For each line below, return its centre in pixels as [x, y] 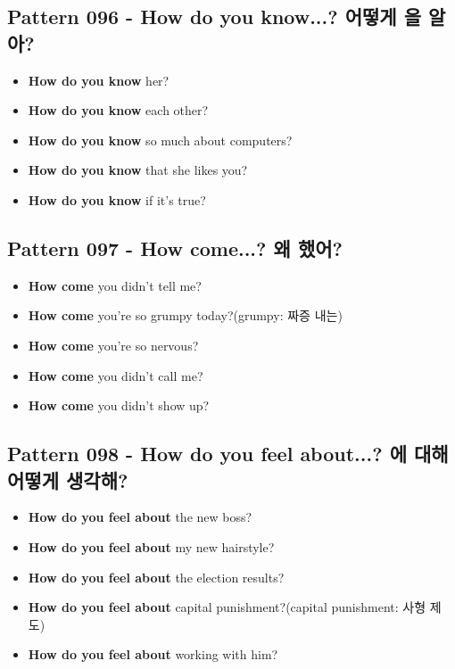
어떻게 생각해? [68, 479]
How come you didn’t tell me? [115, 285]
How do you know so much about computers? [160, 140]
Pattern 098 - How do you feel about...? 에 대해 [228, 454]
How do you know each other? [118, 110]
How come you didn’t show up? [119, 405]
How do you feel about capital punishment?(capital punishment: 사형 [227, 607]
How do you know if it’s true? [117, 199]
